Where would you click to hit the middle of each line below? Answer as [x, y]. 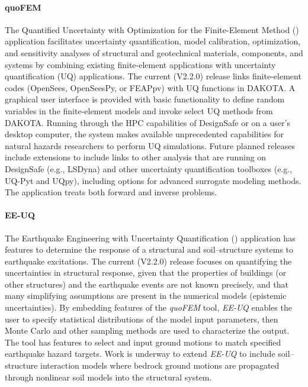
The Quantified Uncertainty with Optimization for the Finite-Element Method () [152, 29]
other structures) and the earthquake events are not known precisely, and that [147, 284]
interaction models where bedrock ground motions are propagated [160, 365]
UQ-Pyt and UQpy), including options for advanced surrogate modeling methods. [153, 180]
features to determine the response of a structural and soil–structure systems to [149, 249]
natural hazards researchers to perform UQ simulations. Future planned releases [150, 145]
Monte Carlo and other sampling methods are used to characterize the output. [147, 330]
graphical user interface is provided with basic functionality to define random [145, 99]
